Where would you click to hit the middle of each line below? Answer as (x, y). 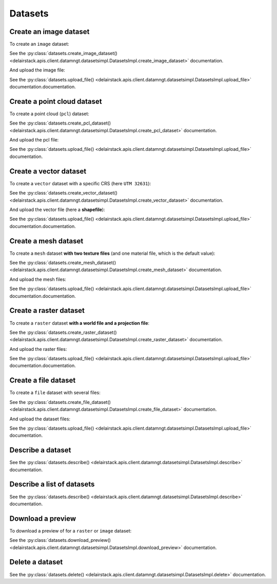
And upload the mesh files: (38, 279)
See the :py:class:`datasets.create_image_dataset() (63, 54)
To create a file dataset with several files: (55, 393)
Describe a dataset (40, 450)
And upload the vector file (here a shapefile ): (57, 209)
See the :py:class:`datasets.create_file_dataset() (60, 402)
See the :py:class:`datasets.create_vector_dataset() (63, 193)
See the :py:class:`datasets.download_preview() (60, 540)
